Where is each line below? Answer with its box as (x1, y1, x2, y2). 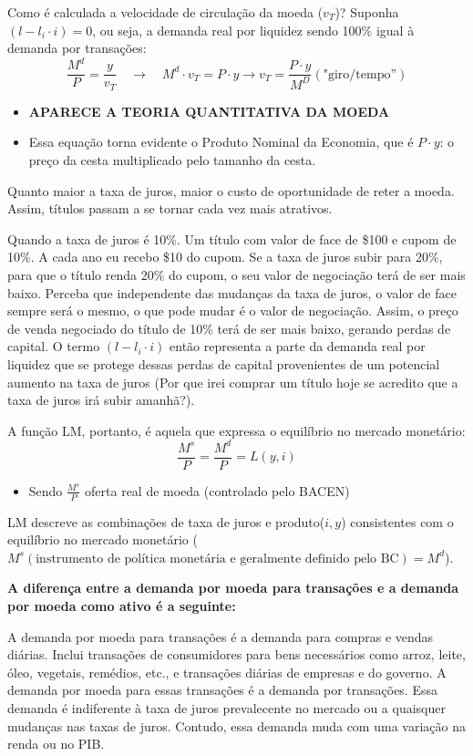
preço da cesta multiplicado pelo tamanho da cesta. (28, 150, 316, 169)
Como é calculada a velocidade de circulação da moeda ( (7, 3, 324, 21)
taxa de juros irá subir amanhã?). (7, 390, 195, 409)
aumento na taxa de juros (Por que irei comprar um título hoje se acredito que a (7, 372, 458, 391)
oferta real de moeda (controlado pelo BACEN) (85, 481, 350, 500)
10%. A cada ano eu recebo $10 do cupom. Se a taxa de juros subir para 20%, (7, 247, 443, 266)
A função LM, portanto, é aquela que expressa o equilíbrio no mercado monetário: (7, 420, 466, 440)
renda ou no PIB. (7, 734, 105, 753)
